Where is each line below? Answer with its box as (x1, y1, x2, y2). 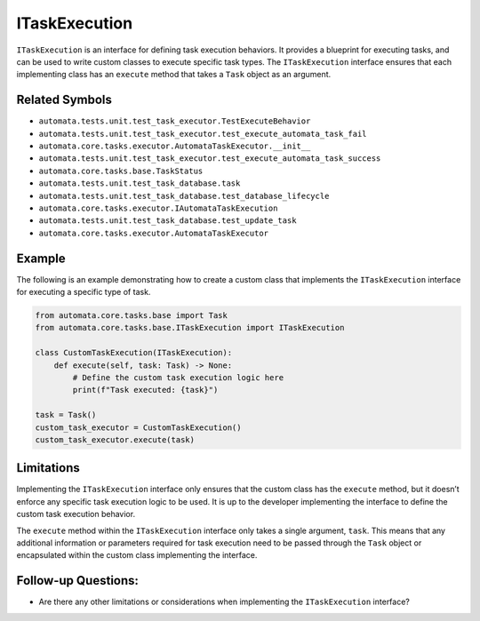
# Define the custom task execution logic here (72, 372, 284, 382)
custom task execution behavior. (16, 509, 136, 520)
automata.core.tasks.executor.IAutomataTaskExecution (38, 203, 278, 213)
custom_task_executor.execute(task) (35, 434, 196, 444)
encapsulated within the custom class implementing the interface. (16, 550, 258, 561)
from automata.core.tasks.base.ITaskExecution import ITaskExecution (35, 322, 345, 333)
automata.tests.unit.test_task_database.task (38, 179, 241, 188)
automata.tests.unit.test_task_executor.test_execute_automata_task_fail (38, 129, 368, 139)
